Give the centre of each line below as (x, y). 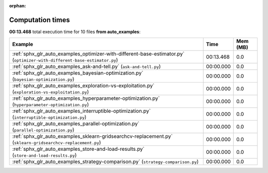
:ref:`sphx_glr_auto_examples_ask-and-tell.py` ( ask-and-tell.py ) (87, 67)
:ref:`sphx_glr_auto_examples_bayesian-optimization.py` (78, 73)
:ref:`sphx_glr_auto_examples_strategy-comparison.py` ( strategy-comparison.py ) (105, 162)
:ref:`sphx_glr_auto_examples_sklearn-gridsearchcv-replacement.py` (93, 136)
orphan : (18, 6)
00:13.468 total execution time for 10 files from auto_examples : (75, 32)
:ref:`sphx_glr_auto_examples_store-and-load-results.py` (78, 149)
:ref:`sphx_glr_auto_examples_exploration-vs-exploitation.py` (83, 86)
